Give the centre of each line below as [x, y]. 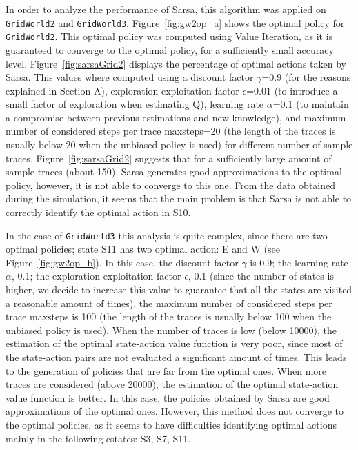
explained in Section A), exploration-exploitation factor [122, 90]
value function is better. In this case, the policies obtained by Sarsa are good [168, 397]
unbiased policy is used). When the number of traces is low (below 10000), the [171, 330]
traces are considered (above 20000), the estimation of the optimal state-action [172, 384]
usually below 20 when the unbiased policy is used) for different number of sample [179, 145]
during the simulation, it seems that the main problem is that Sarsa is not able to [179, 198]
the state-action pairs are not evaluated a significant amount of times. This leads [176, 357]
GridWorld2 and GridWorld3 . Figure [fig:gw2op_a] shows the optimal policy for [175, 22]
